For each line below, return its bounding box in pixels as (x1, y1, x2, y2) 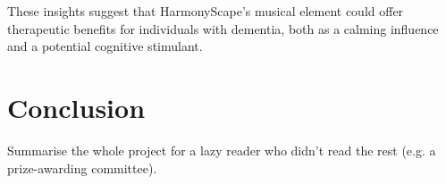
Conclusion (7, 88, 146, 125)
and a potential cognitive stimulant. (7, 37, 203, 55)
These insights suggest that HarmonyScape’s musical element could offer (7, 2, 404, 20)
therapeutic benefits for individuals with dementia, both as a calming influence (7, 19, 439, 38)
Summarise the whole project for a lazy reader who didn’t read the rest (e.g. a (7, 140, 436, 159)
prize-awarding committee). (7, 158, 157, 177)
